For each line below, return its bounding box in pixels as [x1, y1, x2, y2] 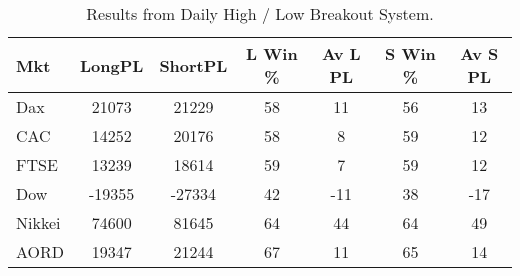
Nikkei [16, 211, 61, 234]
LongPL [80, 53, 144, 77]
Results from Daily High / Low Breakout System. [86, 2, 434, 25]
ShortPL [159, 53, 228, 77]
